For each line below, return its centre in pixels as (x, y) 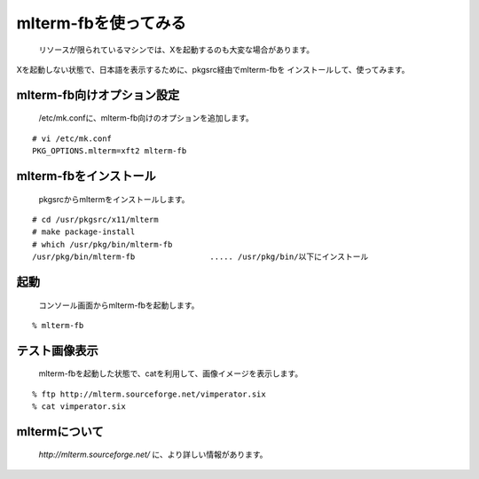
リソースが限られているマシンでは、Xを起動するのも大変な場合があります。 (177, 50)
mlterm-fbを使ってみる (101, 23)
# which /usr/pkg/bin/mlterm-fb (102, 244)
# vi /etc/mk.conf (72, 138)
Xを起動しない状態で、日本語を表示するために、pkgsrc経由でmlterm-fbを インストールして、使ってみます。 (213, 69)
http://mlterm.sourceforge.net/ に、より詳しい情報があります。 (153, 455)
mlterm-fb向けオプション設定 (98, 94)
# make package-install (84, 232)
